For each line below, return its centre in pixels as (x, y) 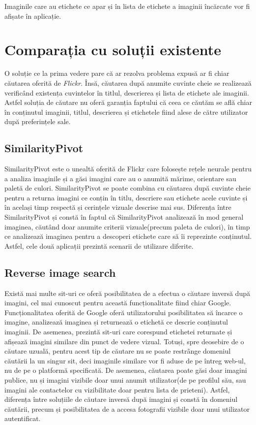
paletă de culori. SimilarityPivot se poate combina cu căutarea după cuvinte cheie (128, 188)
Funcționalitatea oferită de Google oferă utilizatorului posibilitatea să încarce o (124, 312)
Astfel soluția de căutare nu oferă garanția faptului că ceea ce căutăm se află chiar (128, 102)
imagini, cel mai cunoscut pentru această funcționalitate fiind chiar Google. (118, 303)
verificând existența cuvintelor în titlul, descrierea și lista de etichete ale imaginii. (127, 92)
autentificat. (23, 418)
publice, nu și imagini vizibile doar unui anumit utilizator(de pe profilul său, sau (125, 379)
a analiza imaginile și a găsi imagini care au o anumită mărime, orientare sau (120, 178)
